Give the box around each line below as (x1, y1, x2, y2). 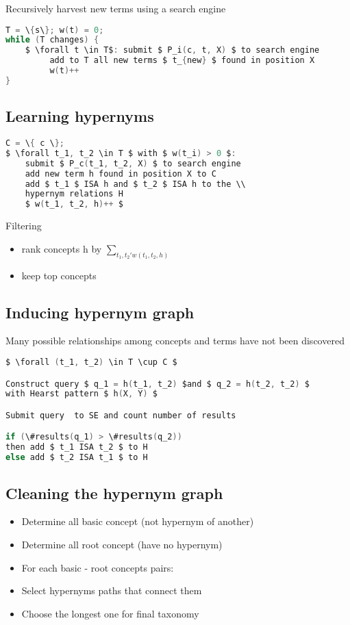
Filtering (5, 218, 42, 233)
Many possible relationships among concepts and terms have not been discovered (5, 333, 345, 348)
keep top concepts (21, 268, 97, 282)
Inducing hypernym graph (5, 301, 195, 322)
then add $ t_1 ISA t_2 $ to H (5, 442, 148, 452)
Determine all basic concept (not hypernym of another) (21, 514, 254, 528)
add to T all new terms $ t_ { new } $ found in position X (49, 55, 315, 66)
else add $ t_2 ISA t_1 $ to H (5, 452, 148, 463)
